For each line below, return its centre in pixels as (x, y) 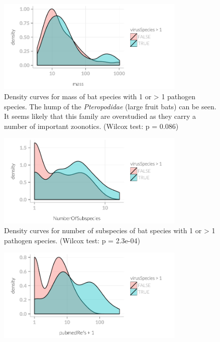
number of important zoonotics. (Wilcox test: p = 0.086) (91, 126)
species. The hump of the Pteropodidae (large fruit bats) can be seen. (110, 106)
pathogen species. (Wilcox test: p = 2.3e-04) (72, 240)
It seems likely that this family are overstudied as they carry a (100, 116)
